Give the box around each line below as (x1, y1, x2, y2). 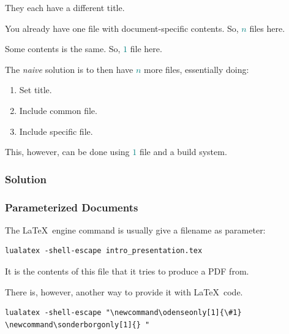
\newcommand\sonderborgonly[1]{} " (5, 320, 150, 329)
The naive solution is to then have (5, 63, 133, 75)
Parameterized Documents (5, 199, 138, 214)
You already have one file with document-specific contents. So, (5, 21, 239, 34)
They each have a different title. (5, 1, 125, 13)
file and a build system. (139, 145, 227, 158)
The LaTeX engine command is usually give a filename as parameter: (5, 223, 266, 236)
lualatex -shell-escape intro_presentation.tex (5, 246, 203, 256)
